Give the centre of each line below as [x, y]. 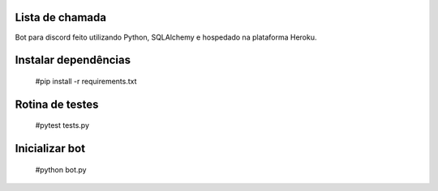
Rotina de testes [57, 104]
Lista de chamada [61, 17]
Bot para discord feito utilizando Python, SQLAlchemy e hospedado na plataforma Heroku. [166, 37]
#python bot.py [61, 169]
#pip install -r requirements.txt [86, 81]
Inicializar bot [50, 149]
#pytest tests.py [62, 125]
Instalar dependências [73, 60]
